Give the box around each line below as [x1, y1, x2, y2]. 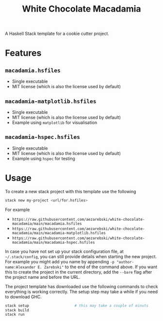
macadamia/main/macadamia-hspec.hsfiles [12, 240, 95, 245]
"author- [116, 260, 134, 264]
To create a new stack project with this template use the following [5, 188, 136, 194]
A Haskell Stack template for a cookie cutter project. [5, 31, 109, 37]
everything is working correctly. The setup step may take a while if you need [5, 289, 158, 294]
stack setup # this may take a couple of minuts [5, 303, 149, 308]
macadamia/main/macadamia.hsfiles [12, 221, 82, 226]
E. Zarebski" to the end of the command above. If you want [37, 264, 158, 270]
